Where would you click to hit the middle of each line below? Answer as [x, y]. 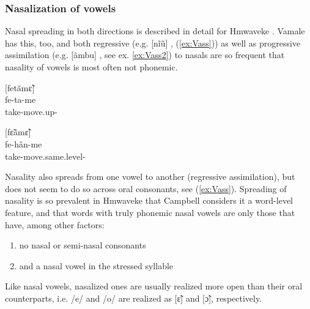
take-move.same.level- [45, 156]
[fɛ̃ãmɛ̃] [18, 132]
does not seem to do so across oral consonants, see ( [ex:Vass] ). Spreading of [146, 188]
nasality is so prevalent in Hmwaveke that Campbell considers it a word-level [149, 200]
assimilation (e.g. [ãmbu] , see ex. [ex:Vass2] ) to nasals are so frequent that [145, 55]
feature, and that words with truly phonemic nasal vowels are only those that [150, 212]
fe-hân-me [24, 143]
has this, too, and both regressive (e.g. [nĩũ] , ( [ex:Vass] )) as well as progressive [153, 43]
